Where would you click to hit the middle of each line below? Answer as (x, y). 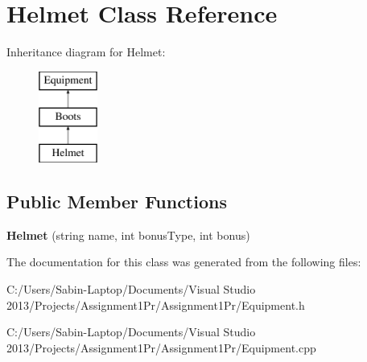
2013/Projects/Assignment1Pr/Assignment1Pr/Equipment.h (156, 304)
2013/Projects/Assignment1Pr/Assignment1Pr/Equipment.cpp (161, 347)
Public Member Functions (117, 202)
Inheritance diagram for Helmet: (86, 52)
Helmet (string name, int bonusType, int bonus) (128, 234)
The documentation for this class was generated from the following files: (184, 262)
